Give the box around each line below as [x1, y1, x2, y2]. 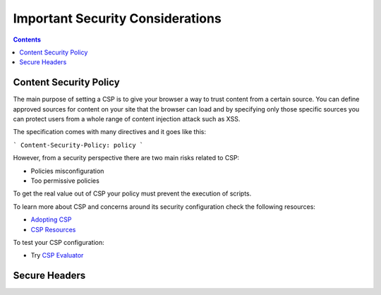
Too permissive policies [30, 176, 100, 185]
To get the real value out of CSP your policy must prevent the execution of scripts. [13, 189, 252, 198]
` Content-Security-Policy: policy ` [13, 141, 144, 149]
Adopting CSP [30, 215, 72, 224]
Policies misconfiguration [30, 167, 104, 175]
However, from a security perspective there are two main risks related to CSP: [13, 154, 240, 162]
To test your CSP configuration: [13, 238, 105, 246]
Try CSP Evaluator [30, 251, 84, 260]
